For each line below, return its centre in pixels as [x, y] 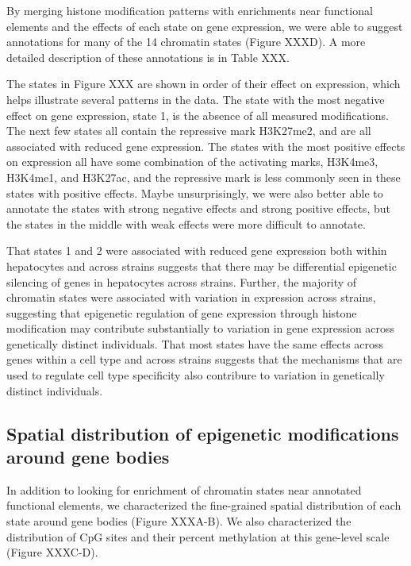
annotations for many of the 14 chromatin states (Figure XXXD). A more [186, 42]
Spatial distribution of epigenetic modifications [203, 433]
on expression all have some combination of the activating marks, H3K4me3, [192, 162]
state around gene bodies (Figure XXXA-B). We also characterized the [179, 521]
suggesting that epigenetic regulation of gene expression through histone [182, 312]
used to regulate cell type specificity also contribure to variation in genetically [196, 375]
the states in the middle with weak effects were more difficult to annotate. [186, 223]
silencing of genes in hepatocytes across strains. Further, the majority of [182, 281]
